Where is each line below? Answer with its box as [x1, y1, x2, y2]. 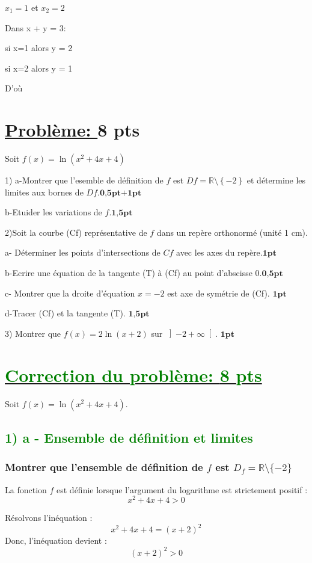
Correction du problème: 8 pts [5, 362, 262, 387]
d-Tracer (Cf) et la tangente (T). [5, 307, 126, 319]
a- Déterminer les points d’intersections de [5, 246, 161, 259]
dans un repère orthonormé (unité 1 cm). [156, 226, 308, 238]
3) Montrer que [5, 327, 61, 339]
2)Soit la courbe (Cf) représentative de [5, 226, 147, 238]
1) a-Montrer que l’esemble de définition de [5, 174, 164, 186]
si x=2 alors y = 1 [5, 61, 73, 74]
